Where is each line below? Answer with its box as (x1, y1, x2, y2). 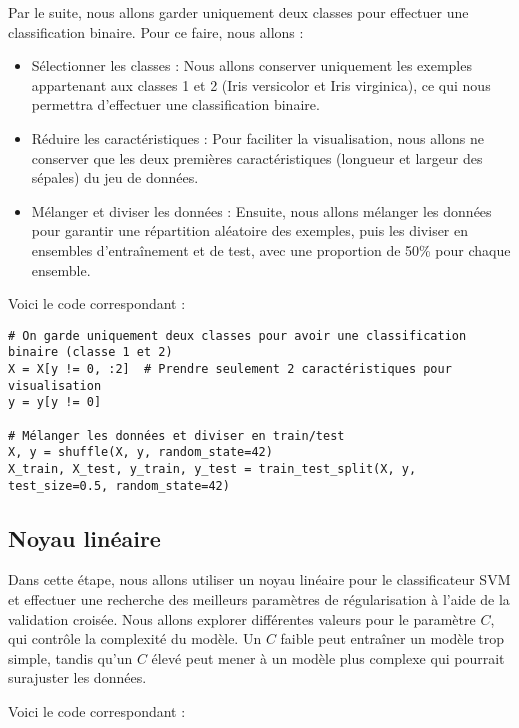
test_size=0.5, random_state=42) (8, 478, 230, 493)
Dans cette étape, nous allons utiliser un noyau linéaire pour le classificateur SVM (8, 569, 511, 590)
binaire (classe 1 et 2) (8, 345, 173, 360)
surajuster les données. (8, 667, 147, 688)
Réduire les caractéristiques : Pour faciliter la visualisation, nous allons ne (31, 127, 485, 148)
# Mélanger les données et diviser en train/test (8, 428, 345, 443)
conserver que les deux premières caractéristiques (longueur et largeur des (31, 147, 483, 168)
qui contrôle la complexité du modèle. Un (8, 628, 262, 649)
